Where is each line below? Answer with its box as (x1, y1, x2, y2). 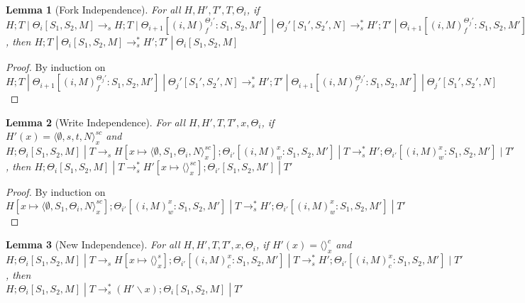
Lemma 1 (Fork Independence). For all (6, 2, 181, 16)
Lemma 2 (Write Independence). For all (6, 114, 185, 129)
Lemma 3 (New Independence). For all (6, 237, 180, 252)
